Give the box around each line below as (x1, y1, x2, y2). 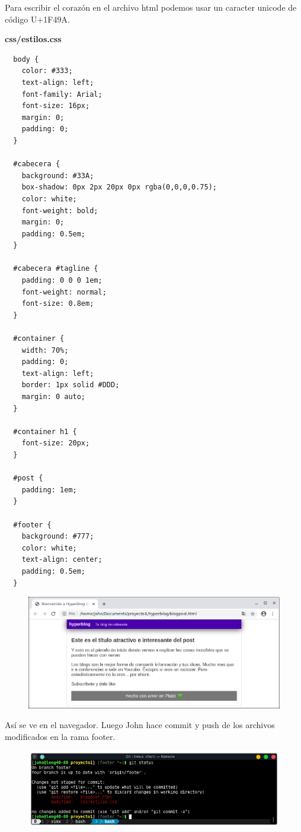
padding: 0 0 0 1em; (21, 276, 103, 285)
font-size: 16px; (21, 102, 90, 110)
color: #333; (21, 67, 73, 75)
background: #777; (21, 532, 94, 541)
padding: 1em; (21, 485, 77, 494)
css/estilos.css (5, 33, 62, 45)
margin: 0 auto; (21, 393, 86, 401)
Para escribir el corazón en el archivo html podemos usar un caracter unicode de (5, 1, 297, 13)
